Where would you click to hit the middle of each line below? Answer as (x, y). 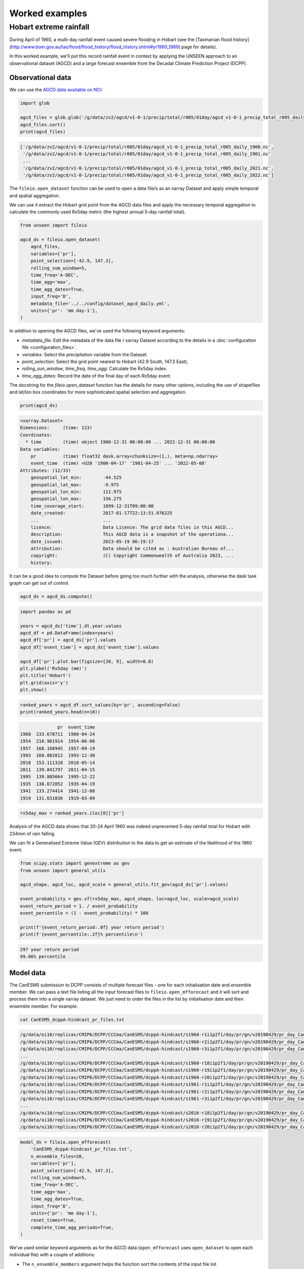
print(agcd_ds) (39, 406)
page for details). (199, 47)
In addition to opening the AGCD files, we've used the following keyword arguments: (97, 331)
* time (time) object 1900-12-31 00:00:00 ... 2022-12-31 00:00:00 (120, 442)
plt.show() (33, 690)
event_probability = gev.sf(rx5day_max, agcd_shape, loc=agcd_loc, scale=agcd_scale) (129, 899)
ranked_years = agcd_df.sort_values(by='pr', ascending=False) (100, 705)
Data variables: (40, 449)
